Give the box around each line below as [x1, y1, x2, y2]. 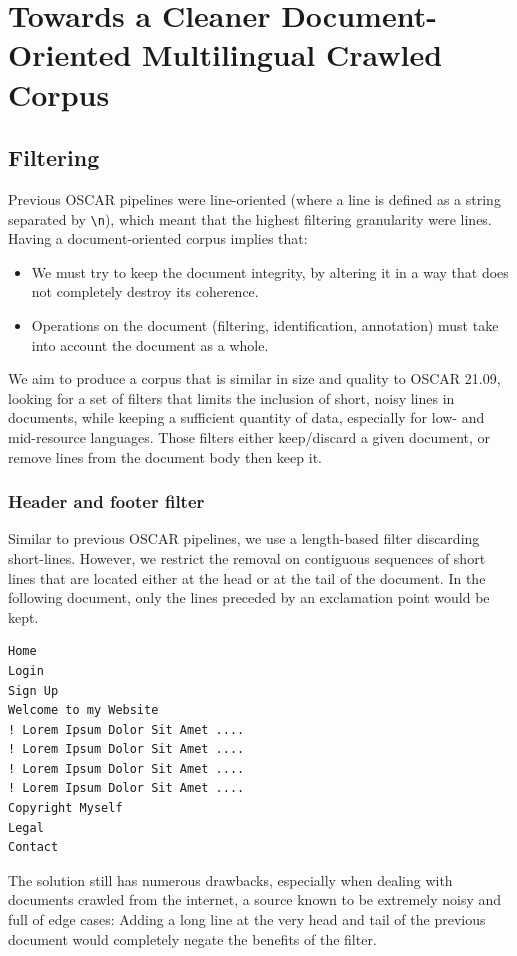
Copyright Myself [8, 801, 123, 816]
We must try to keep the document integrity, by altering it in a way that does [31, 261, 509, 282]
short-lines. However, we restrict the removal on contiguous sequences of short [8, 547, 486, 568]
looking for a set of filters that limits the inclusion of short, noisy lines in [8, 387, 455, 408]
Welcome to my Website [8, 703, 159, 718]
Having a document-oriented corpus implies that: [8, 228, 308, 249]
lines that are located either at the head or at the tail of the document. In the [8, 567, 486, 588]
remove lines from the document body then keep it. [8, 446, 322, 467]
